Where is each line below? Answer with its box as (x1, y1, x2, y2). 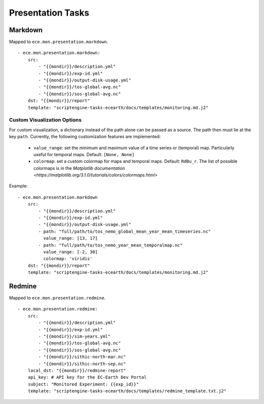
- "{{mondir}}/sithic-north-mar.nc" (38, 354, 127, 360)
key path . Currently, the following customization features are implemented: (9, 134, 161, 140)
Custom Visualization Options (9, 117, 82, 123)
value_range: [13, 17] (43, 236, 98, 241)
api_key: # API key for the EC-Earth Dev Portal (27, 375, 147, 380)
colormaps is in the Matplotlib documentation (33, 165, 125, 171)
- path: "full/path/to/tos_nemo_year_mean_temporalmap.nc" (38, 242, 183, 248)
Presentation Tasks (9, 7, 89, 18)
